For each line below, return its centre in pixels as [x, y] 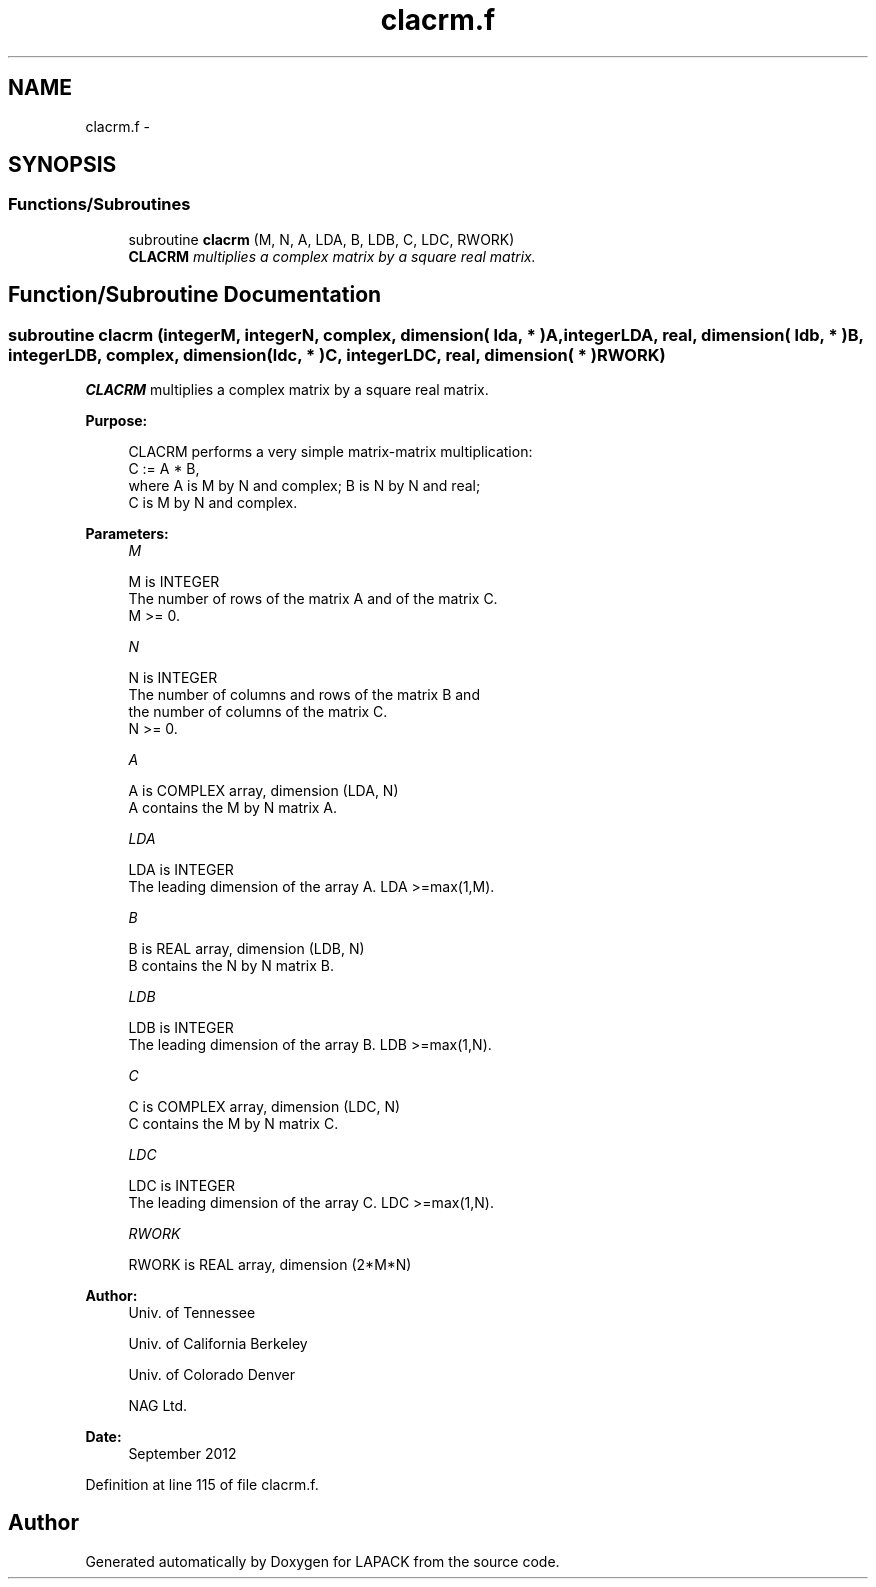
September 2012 [182, 1454]
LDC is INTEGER [181, 1186]
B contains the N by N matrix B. [231, 966]
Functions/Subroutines [99, 204]
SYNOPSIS [62, 165]
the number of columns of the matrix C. [258, 712]
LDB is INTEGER [181, 1028]
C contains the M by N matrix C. [233, 1124]
